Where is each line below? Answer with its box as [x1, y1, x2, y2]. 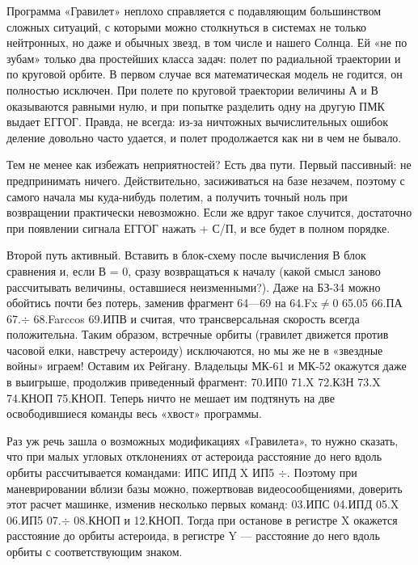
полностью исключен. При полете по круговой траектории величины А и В [6, 81, 378, 98]
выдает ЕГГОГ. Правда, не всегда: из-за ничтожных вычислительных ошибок [6, 113, 389, 130]
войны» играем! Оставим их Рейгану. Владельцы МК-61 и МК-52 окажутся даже [6, 357, 407, 374]
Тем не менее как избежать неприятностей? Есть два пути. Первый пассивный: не [6, 156, 412, 173]
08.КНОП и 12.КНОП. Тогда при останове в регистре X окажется [74, 511, 398, 528]
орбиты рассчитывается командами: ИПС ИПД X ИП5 [6, 464, 275, 481]
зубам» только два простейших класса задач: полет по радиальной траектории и [6, 49, 401, 66]
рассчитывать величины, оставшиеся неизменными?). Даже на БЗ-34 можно [6, 278, 381, 295]
